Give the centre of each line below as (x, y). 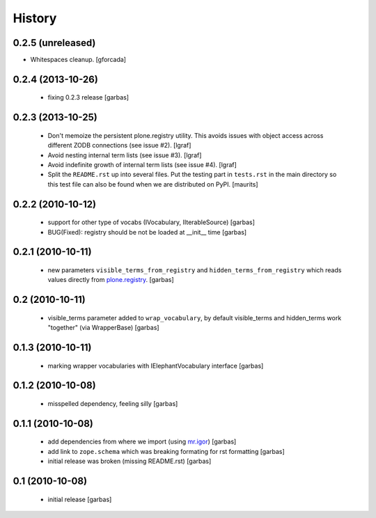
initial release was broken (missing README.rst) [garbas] (130, 461)
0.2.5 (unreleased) (54, 43)
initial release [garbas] (80, 499)
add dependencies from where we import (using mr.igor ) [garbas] (142, 441)
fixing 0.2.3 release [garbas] (88, 97)
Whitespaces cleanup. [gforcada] (78, 60)
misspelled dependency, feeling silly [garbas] (113, 404)
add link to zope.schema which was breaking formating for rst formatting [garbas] (166, 451)
